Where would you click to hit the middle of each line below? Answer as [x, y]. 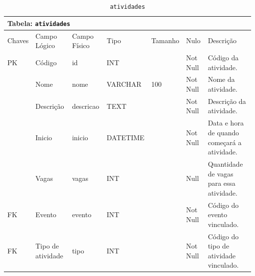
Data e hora [226, 123]
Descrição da [227, 101]
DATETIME [126, 137]
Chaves [18, 40]
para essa [222, 183]
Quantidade [225, 163]
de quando [223, 132]
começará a [225, 142]
